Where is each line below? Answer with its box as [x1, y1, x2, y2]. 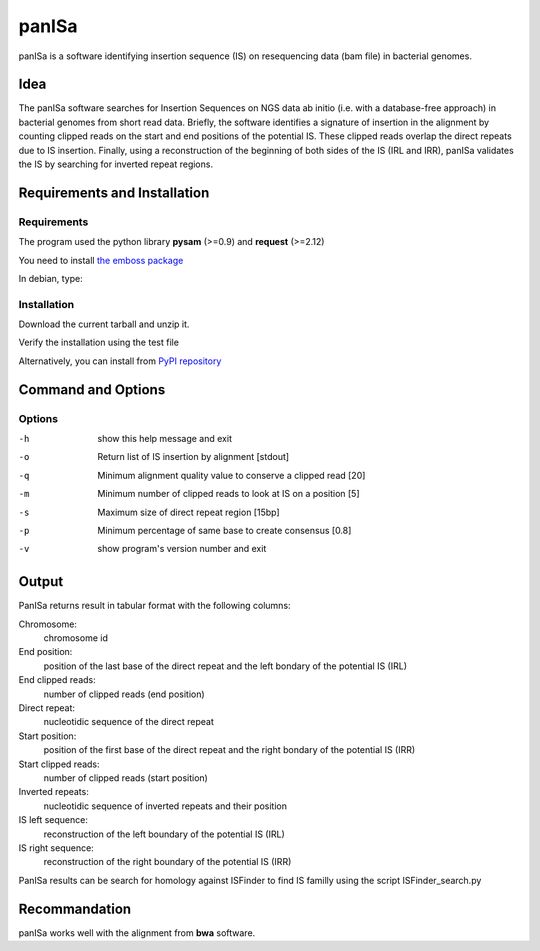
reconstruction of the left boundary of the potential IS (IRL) [43, 828, 285, 840]
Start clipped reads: [18, 758, 100, 770]
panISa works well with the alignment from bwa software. [18, 926, 256, 939]
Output [18, 573, 64, 590]
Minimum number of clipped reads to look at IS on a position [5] [97, 488, 360, 500]
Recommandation [18, 900, 132, 917]
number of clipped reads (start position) [43, 771, 209, 784]
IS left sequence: [18, 814, 89, 826]
